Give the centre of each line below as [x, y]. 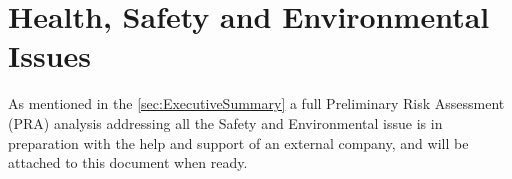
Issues [49, 55]
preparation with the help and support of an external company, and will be [238, 142]
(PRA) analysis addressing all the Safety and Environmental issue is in [225, 122]
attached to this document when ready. [128, 162]
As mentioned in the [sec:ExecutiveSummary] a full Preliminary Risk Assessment [256, 103]
